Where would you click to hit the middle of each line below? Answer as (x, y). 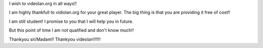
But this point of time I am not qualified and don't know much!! (71, 30)
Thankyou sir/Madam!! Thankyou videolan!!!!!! (55, 39)
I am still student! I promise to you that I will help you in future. (71, 21)
